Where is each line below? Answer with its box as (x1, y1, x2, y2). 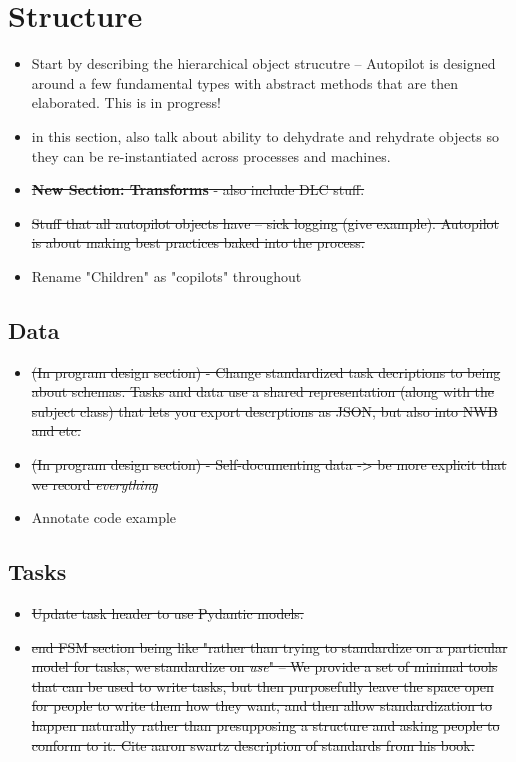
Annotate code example (31, 507, 177, 528)
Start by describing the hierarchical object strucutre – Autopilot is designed (31, 53, 496, 74)
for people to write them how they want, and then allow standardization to (31, 695, 493, 716)
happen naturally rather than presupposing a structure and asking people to (31, 715, 500, 735)
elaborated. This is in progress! (31, 92, 221, 113)
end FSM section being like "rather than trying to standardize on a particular (31, 636, 508, 657)
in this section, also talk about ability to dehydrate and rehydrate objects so (31, 125, 499, 146)
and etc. (31, 420, 81, 441)
